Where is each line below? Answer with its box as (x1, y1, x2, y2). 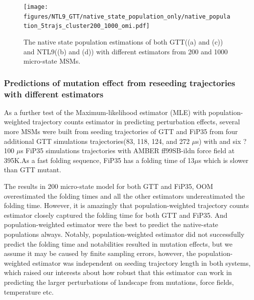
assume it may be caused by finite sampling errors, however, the (4, 248, 196, 258)
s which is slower (198, 155, 249, 165)
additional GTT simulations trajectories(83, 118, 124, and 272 (4, 136, 190, 146)
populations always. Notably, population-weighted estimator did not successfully (4, 229, 245, 239)
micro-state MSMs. (23, 56, 81, 66)
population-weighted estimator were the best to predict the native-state (4, 219, 218, 230)
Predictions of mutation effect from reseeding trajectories (4, 76, 235, 89)
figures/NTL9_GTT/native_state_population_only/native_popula (23, 13, 231, 20)
